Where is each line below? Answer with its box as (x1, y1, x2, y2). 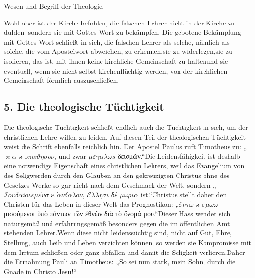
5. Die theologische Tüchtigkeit (4, 99, 164, 114)
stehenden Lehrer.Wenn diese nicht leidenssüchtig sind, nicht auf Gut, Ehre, (4, 227, 232, 238)
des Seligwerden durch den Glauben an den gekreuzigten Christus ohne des (4, 170, 229, 180)
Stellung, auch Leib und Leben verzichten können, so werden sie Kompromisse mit (4, 237, 252, 248)
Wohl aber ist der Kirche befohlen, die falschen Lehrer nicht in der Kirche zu (4, 17, 235, 27)
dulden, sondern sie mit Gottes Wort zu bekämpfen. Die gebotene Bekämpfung (4, 27, 241, 37)
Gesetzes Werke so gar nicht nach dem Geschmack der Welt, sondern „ (4, 179, 216, 190)
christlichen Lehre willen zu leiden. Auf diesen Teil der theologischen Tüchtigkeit (4, 131, 246, 142)
